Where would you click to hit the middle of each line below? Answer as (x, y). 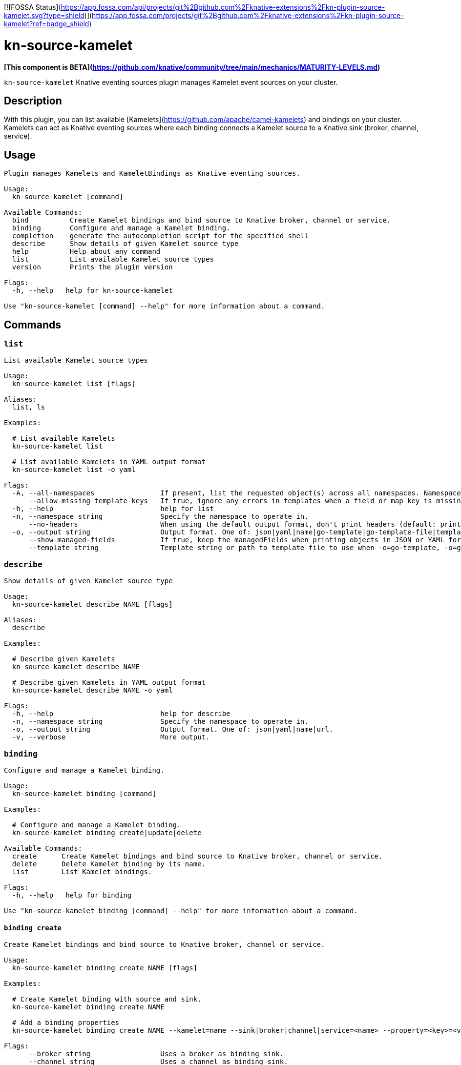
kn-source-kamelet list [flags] (74, 384)
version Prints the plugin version (92, 267)
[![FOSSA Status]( (32, 7)
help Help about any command (86, 252)
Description (33, 101)
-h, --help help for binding (72, 895)
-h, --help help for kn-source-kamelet (92, 291)
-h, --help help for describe (121, 714)
